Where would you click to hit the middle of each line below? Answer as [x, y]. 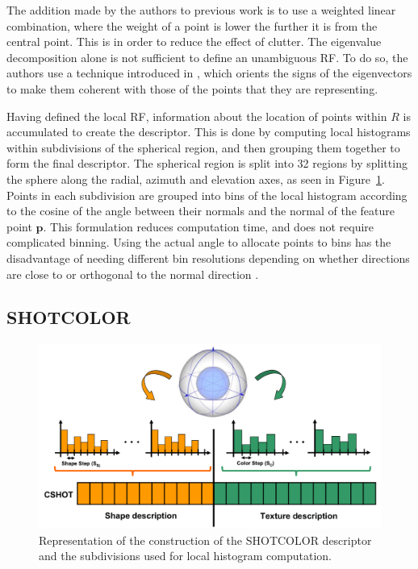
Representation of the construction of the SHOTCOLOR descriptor [205, 540]
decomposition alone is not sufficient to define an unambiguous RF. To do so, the [207, 57]
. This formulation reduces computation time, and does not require [209, 226]
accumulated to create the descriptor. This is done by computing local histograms [209, 132]
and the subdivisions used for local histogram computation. [185, 556]
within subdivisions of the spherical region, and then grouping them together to [203, 147]
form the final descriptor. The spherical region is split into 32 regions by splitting [207, 163]
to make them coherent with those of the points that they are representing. [192, 88]
